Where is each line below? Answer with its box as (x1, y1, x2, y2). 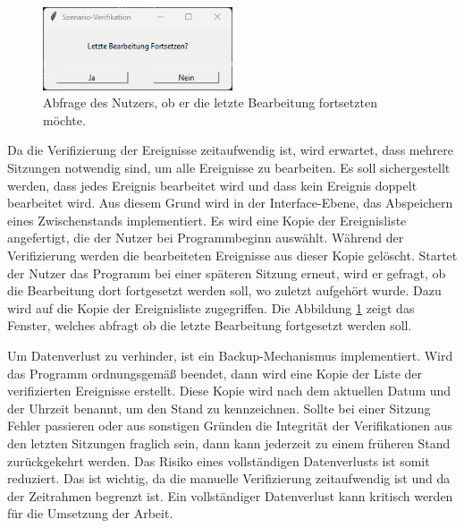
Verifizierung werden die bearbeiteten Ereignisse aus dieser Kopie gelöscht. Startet (7, 246, 458, 264)
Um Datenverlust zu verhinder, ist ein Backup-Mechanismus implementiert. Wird (7, 345, 453, 364)
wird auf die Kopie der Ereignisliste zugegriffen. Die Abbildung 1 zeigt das (7, 298, 415, 317)
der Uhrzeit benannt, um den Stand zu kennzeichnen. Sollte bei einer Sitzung (7, 398, 431, 417)
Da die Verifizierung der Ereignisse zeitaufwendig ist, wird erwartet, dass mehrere (7, 141, 453, 159)
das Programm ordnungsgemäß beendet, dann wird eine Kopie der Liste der (7, 363, 423, 382)
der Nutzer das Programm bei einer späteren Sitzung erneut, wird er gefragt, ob (7, 263, 446, 282)
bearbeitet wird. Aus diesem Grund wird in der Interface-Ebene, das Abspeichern (7, 193, 453, 212)
